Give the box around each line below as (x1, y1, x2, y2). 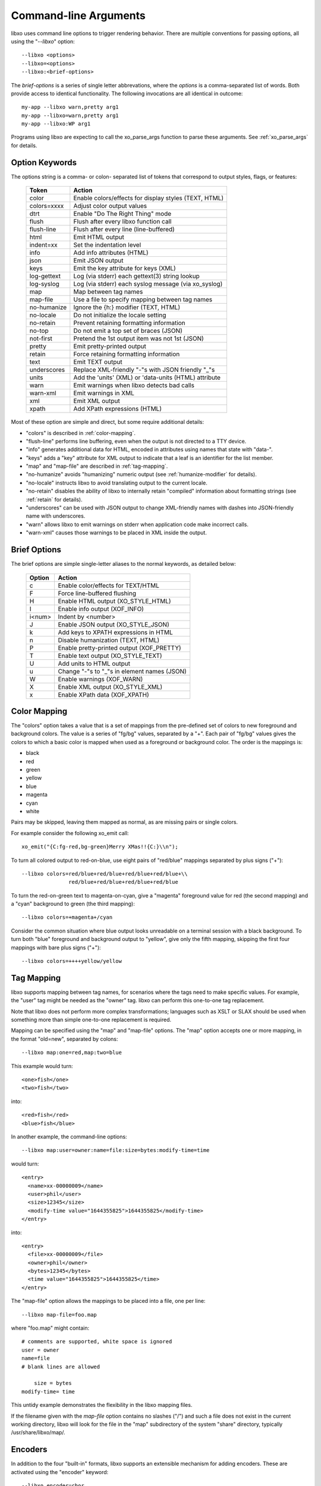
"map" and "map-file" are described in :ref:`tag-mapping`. (26, 462, 168, 470)
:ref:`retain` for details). (26, 496, 83, 503)
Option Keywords (11, 158, 77, 168)
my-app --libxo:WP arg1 (21, 121, 91, 127)
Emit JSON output (73, 256, 124, 265)
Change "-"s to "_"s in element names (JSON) (58, 667, 187, 675)
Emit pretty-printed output (73, 342, 147, 351)
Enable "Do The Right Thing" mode (73, 210, 172, 218)
